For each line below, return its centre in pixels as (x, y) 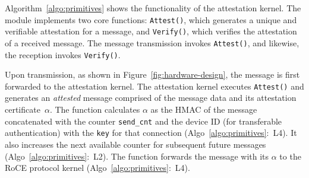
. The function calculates (95, 109)
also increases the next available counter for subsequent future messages (135, 144)
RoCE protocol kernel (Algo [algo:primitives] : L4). (97, 168)
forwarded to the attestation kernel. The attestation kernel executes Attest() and (154, 86)
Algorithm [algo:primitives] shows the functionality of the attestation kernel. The (153, 8)
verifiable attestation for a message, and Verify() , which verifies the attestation (151, 31)
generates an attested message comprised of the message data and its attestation (151, 98)
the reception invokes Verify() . (63, 54)
